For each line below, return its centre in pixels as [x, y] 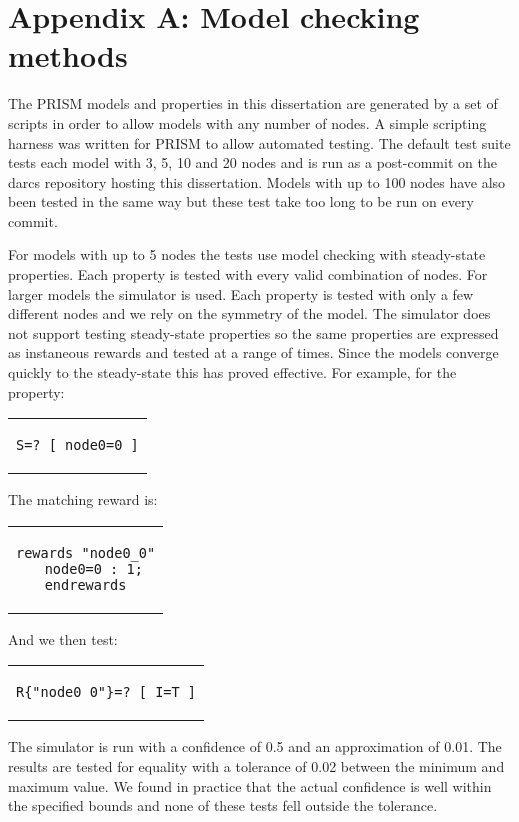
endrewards [85, 584]
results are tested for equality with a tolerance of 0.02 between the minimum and [256, 766]
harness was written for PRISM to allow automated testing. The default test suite [259, 142]
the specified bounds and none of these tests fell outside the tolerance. [223, 805]
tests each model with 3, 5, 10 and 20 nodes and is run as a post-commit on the [252, 162]
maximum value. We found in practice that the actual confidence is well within [250, 785]
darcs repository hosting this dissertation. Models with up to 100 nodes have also [257, 181]
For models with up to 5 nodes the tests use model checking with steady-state [247, 254]
